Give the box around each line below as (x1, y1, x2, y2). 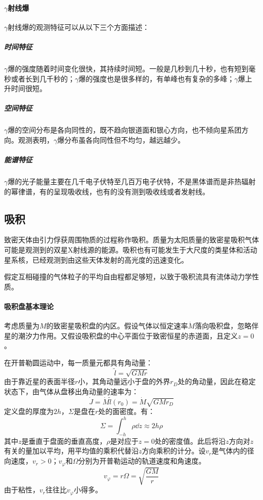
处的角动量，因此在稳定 (178, 376, 256, 387)
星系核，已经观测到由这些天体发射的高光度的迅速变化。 (4, 254, 188, 265)
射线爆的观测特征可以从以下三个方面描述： (8, 21, 150, 32)
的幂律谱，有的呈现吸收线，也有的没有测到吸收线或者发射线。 (4, 186, 209, 196)
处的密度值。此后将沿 (154, 435, 226, 446)
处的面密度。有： (98, 405, 155, 416)
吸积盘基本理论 (4, 301, 54, 311)
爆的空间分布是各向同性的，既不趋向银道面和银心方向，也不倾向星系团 (8, 124, 242, 135)
